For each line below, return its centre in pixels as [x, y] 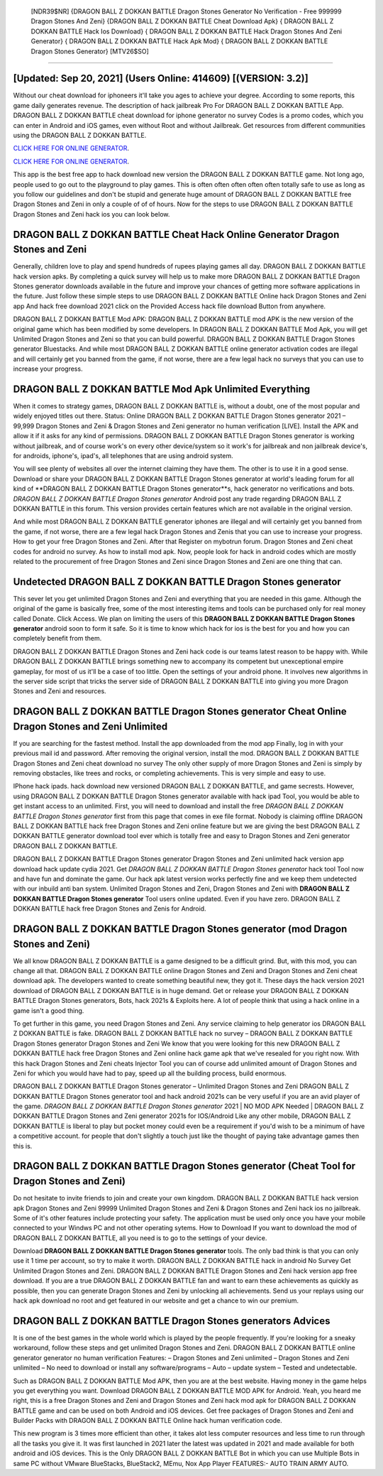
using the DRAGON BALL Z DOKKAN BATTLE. [80, 136]
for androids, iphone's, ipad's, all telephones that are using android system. [123, 456]
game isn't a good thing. [49, 1010]
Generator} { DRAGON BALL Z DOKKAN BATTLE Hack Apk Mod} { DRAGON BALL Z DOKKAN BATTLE [179, 41]
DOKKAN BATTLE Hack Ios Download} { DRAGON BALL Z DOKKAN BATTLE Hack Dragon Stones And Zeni [187, 31]
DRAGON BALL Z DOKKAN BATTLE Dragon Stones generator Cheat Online [180, 711]
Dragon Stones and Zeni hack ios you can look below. [91, 214]
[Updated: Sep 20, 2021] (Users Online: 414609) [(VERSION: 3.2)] [161, 78]
